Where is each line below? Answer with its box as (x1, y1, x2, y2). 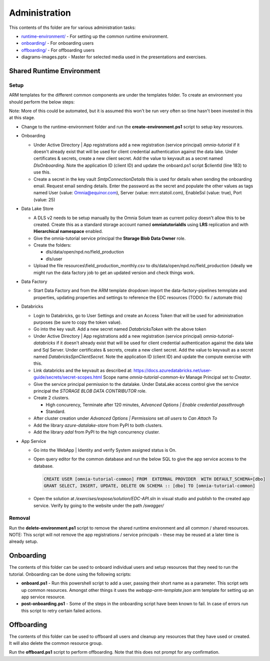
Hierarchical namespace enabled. (33, 229, 103, 234)
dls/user (45, 255, 63, 262)
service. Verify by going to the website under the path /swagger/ (33, 503, 164, 508)
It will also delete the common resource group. (9, 640, 103, 646)
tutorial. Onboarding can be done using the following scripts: (9, 571, 132, 577)
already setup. (9, 538, 38, 544)
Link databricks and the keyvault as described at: (33, 367, 133, 373)
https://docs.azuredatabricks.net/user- (134, 367, 212, 373)
